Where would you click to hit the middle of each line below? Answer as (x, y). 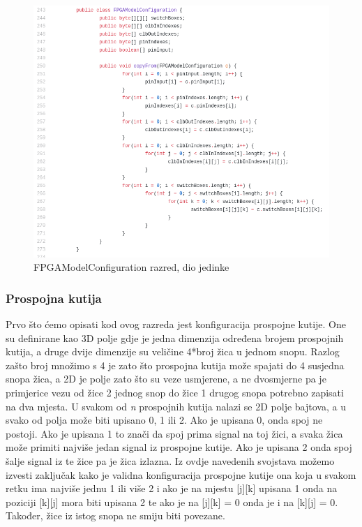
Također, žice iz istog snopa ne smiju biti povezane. (115, 515)
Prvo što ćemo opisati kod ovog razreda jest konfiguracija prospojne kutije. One (176, 324)
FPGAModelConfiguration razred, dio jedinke (131, 267)
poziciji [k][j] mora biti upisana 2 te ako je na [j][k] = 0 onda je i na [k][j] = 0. (172, 502)
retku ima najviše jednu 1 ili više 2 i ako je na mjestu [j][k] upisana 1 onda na (172, 488)
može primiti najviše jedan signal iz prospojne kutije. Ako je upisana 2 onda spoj (179, 447)
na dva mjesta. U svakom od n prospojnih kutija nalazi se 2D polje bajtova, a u (176, 406)
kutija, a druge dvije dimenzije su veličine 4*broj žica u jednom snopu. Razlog (173, 351)
